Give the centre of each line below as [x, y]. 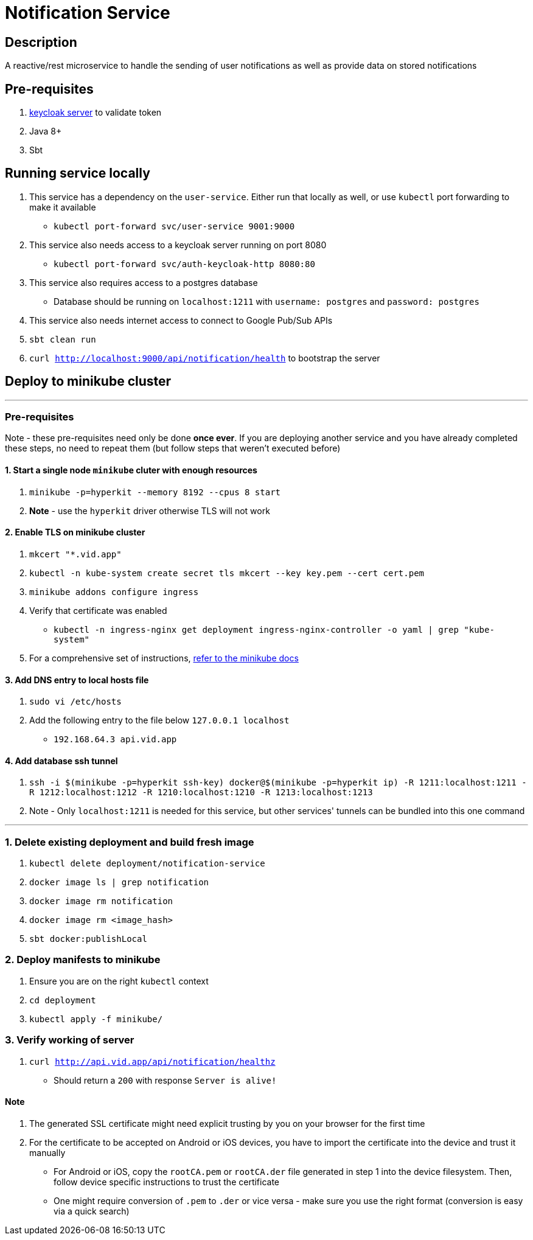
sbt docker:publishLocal [88, 939]
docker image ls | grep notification [119, 883]
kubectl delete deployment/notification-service [147, 864]
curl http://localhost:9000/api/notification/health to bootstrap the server [205, 358]
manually [47, 1152]
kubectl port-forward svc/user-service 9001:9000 [174, 226]
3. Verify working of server [70, 1040]
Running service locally [78, 173]
